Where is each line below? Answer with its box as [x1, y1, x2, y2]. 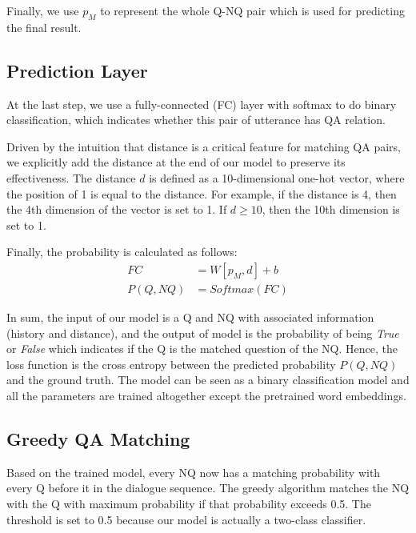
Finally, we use [6, 2, 79, 18]
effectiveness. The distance [6, 169, 136, 186]
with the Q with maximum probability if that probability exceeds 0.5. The [6, 495, 371, 511]
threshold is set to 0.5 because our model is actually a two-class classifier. [6, 511, 366, 527]
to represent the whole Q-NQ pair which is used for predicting [100, 2, 405, 18]
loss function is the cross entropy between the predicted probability [6, 355, 336, 372]
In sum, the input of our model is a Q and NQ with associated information [6, 309, 374, 325]
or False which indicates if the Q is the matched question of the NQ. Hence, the [6, 340, 398, 357]
